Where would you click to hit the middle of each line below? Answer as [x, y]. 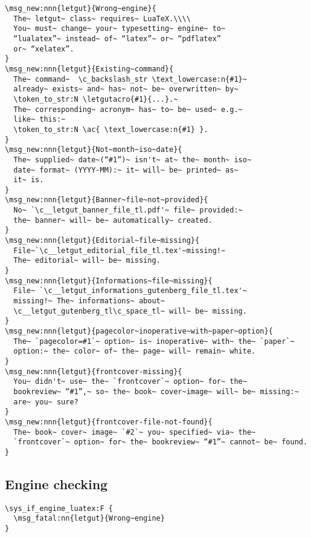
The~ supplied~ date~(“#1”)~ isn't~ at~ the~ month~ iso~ [133, 160]
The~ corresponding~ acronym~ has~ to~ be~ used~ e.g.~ [128, 109]
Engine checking [56, 483]
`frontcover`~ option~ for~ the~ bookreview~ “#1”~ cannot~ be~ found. [161, 442]
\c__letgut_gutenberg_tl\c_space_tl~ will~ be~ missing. [130, 311]
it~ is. [29, 180]
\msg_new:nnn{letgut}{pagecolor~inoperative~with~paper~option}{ [139, 331]
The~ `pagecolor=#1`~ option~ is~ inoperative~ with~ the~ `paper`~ [154, 341]
